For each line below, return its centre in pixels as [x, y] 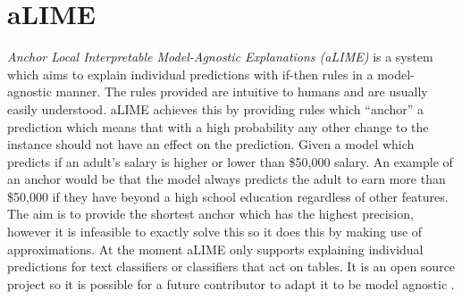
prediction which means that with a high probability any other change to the [218, 126]
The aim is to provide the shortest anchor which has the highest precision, [210, 214]
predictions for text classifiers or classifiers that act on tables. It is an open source [231, 266]
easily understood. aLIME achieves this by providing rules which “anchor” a [216, 108]
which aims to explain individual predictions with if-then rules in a [190, 74]
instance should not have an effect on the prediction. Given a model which [211, 144]
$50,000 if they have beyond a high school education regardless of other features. [228, 196]
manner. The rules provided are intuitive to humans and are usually [242, 91]
